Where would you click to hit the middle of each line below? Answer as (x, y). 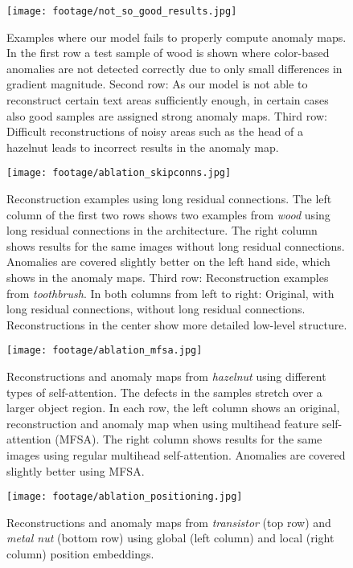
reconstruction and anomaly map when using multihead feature (163, 423)
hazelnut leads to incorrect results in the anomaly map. (143, 147)
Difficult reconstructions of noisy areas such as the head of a (155, 131)
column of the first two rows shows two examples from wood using (168, 214)
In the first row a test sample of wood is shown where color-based (168, 53)
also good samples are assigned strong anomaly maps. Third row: (167, 115)
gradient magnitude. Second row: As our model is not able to (157, 84)
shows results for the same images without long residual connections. (176, 245)
